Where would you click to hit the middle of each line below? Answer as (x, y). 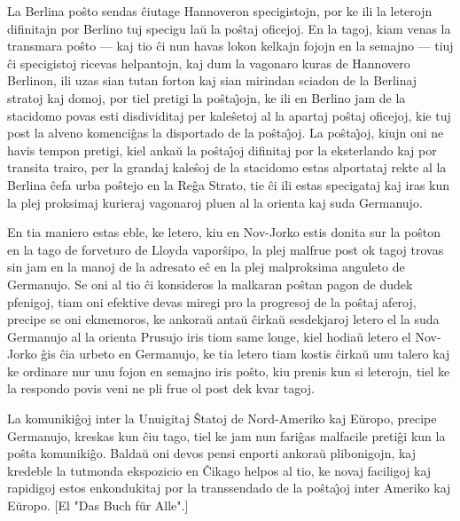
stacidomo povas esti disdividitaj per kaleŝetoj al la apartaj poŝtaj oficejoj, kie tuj (229, 115)
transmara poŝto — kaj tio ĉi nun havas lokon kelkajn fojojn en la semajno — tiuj (230, 46)
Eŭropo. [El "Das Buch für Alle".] (98, 505)
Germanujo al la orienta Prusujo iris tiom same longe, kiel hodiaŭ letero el (209, 336)
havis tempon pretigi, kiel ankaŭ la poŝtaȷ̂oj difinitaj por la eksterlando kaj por (222, 150)
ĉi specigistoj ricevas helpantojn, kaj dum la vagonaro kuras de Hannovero (209, 63)
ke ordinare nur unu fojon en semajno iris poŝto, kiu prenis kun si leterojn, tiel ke (229, 371)
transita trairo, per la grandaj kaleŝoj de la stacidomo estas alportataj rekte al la (227, 167)
